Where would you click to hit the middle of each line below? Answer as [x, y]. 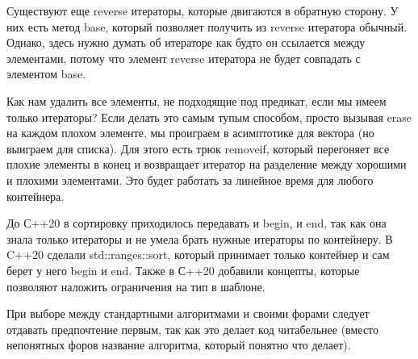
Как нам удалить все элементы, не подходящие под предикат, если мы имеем [196, 100]
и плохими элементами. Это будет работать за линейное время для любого [190, 179]
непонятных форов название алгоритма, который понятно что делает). [179, 345]
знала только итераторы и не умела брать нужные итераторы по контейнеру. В [200, 238]
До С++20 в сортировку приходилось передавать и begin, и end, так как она [196, 223]
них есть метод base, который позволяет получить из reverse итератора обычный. [207, 26]
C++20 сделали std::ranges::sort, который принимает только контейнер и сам [198, 255]
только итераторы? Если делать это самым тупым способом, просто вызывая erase [209, 117]
